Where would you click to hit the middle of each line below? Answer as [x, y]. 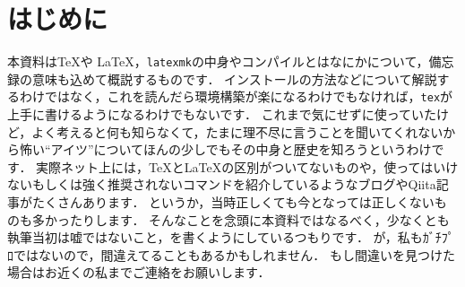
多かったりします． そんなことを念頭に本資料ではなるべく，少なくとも [241, 219]
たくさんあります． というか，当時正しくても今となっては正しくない [233, 202]
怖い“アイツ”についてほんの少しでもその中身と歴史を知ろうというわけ [225, 149]
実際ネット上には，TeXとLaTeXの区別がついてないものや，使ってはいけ [247, 166]
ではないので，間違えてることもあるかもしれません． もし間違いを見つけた [234, 254]
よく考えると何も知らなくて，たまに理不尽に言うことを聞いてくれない [237, 131]
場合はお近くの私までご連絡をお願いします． [139, 272]
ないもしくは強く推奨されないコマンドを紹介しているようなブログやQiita [222, 184]
